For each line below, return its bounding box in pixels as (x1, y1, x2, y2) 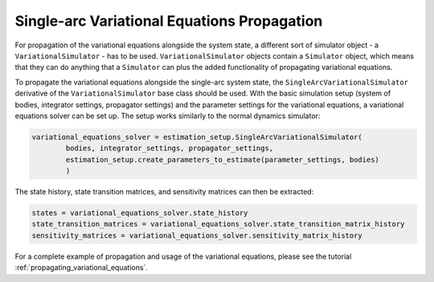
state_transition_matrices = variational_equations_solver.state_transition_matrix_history (31, 219, 405, 229)
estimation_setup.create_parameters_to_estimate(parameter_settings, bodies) (65, 155, 379, 164)
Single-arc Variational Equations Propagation (14, 12, 323, 30)
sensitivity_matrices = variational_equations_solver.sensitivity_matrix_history (31, 231, 363, 240)
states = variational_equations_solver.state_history (31, 209, 248, 218)
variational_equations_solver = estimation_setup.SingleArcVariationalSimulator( (31, 133, 363, 141)
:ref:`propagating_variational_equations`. (14, 263, 149, 272)
